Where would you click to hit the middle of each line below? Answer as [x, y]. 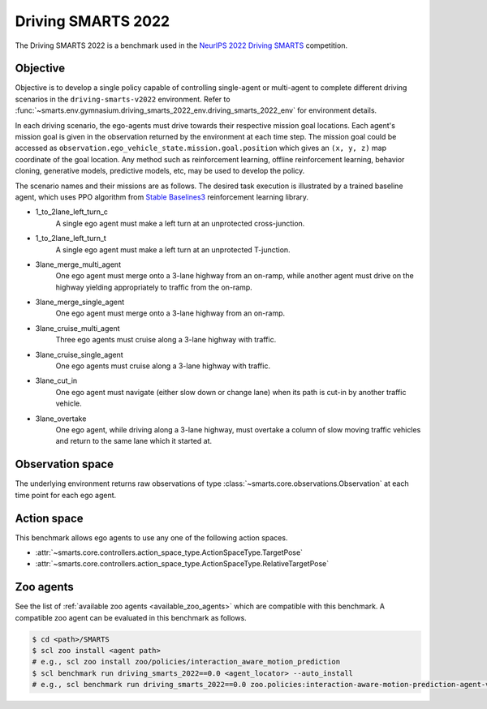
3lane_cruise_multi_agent [78, 328]
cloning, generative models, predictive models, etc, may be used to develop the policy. [160, 171]
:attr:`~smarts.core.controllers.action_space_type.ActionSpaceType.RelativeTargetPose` [182, 564]
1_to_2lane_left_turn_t [71, 238]
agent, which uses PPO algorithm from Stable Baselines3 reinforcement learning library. [162, 197]
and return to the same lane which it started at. [134, 441]
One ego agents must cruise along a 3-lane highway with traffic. [163, 366]
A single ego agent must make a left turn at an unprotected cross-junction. [180, 223]
